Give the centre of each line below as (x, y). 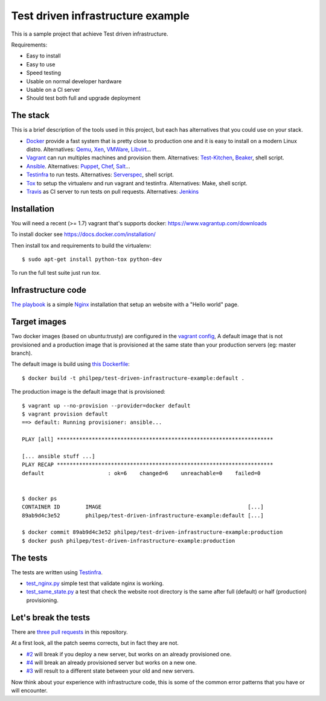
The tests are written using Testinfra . (57, 572)
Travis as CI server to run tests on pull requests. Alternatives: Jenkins (113, 191)
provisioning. (42, 600)
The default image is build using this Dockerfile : (70, 364)
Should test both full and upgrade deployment (84, 98)
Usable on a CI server (53, 89)
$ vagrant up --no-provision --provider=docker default (106, 405)
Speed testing (44, 73)
